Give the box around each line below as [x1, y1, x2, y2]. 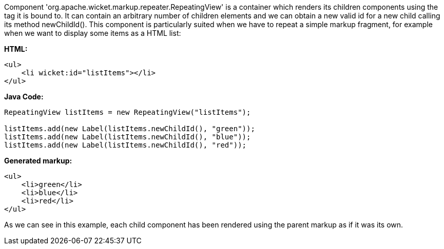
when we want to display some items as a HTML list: [4, 29, 181, 37]
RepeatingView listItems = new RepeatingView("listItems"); [4, 108, 251, 116]
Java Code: [4, 92, 44, 101]
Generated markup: [4, 156, 72, 165]
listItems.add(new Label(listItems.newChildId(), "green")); [4, 125, 255, 133]
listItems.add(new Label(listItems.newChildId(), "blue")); [4, 133, 251, 141]
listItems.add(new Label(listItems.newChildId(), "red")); [4, 141, 247, 149]
